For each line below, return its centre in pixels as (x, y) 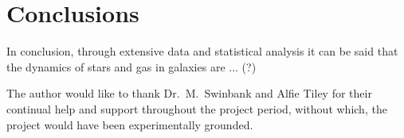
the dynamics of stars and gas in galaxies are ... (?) (131, 66)
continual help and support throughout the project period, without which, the (197, 108)
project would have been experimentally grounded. (130, 124)
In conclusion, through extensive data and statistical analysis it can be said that (202, 51)
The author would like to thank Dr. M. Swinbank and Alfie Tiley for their (189, 93)
